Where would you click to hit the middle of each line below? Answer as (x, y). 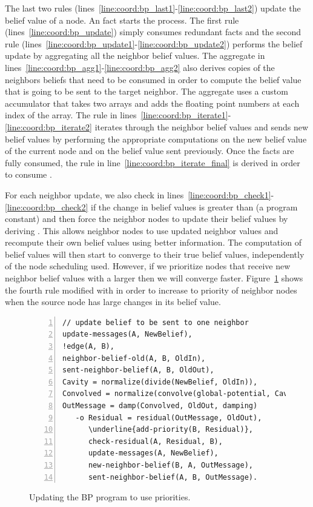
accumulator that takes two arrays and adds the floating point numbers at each (152, 103)
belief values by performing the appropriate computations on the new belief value (156, 139)
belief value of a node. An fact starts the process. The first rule (122, 20)
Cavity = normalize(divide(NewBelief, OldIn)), (160, 382)
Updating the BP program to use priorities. (110, 497)
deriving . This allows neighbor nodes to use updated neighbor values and (142, 230)
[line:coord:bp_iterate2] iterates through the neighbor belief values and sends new (157, 126)
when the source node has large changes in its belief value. (113, 302)
